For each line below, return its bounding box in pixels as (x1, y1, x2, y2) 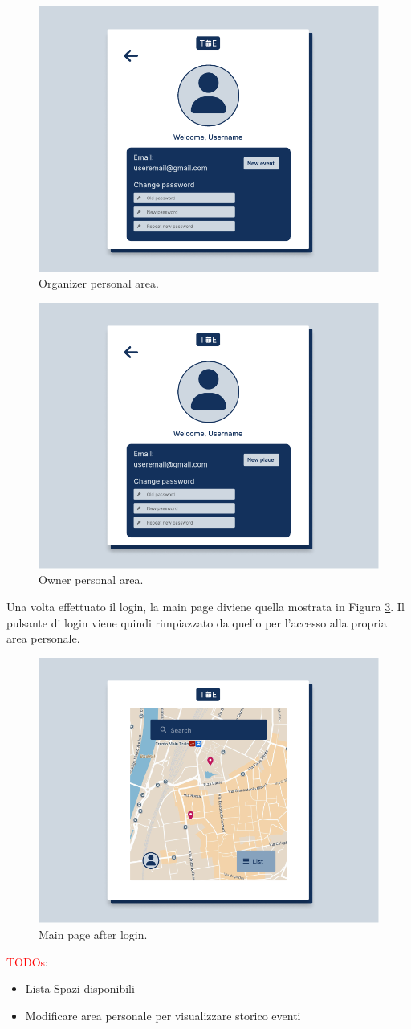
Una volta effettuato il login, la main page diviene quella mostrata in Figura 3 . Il (6, 598, 405, 615)
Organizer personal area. (39, 275, 159, 292)
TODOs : (6, 953, 49, 970)
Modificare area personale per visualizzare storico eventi (25, 1007, 301, 1023)
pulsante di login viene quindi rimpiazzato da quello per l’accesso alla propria (6, 614, 387, 631)
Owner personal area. (39, 571, 144, 588)
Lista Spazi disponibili (25, 980, 135, 997)
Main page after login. (39, 926, 148, 943)
